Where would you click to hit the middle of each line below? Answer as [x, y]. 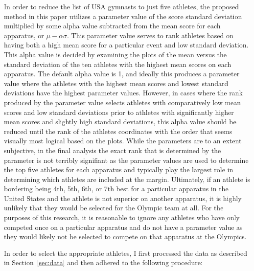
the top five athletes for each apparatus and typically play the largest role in [119, 169]
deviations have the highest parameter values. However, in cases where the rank [123, 93]
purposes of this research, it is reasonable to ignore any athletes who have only [122, 217]
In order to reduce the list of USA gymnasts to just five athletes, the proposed [122, 6]
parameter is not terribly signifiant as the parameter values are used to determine [126, 160]
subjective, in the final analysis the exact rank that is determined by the [113, 150]
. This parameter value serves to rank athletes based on [150, 35]
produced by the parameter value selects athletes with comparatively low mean [123, 102]
